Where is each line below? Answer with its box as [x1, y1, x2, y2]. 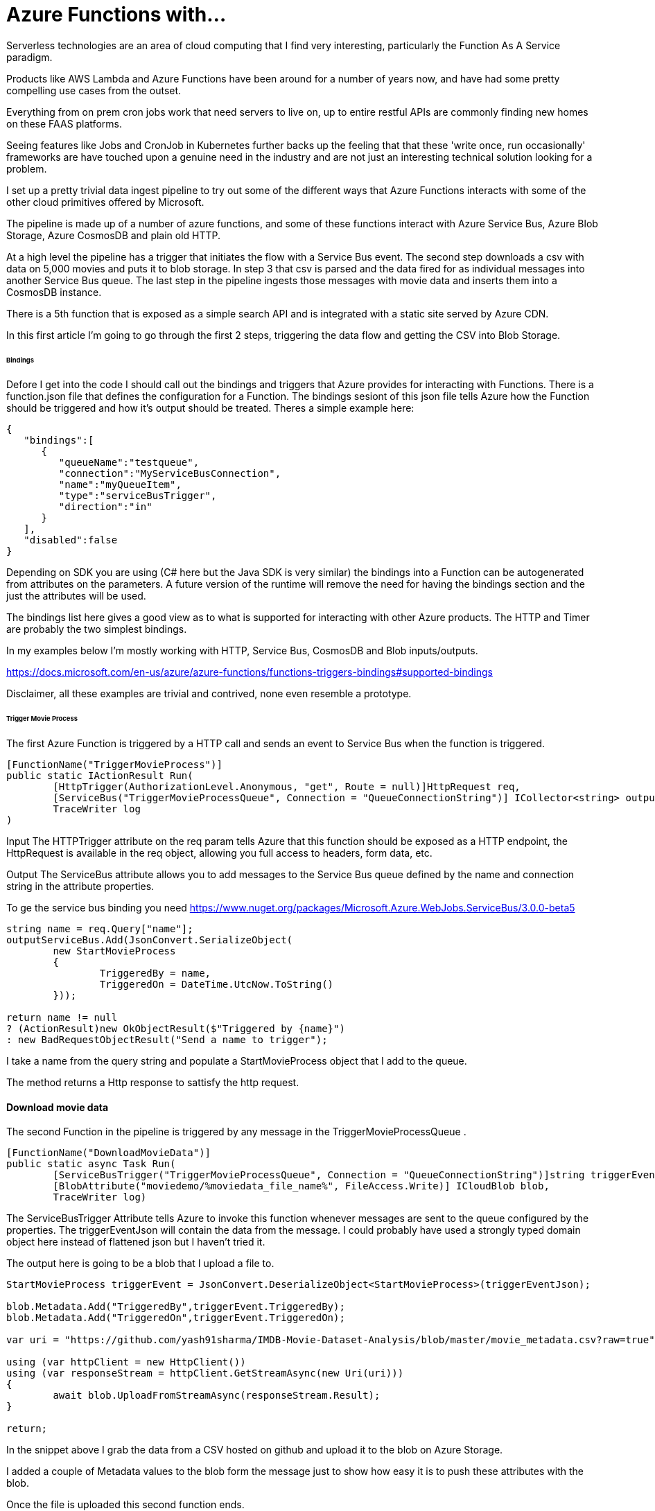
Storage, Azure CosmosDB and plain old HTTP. [6, 229, 221, 241]
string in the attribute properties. [6, 880, 155, 893]
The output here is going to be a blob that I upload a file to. [6, 1257, 274, 1270]
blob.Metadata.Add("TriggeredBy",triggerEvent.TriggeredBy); [6, 1301, 345, 1313]
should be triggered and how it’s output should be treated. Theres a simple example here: [6, 402, 414, 414]
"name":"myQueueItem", [58, 479, 182, 491]
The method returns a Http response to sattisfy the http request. [6, 1076, 299, 1089]
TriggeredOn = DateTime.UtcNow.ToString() [99, 979, 334, 990]
